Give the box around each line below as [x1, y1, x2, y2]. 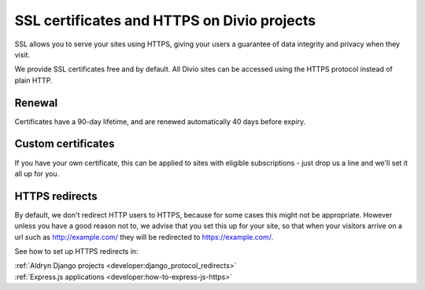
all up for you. [14, 169, 60, 178]
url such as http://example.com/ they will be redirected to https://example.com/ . [14, 232, 274, 241]
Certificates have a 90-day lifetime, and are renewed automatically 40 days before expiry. [14, 116, 306, 126]
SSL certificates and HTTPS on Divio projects [14, 12, 316, 29]
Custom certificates [14, 138, 115, 151]
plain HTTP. [14, 75, 53, 85]
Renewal [14, 96, 58, 109]
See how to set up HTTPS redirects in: [14, 247, 139, 255]
